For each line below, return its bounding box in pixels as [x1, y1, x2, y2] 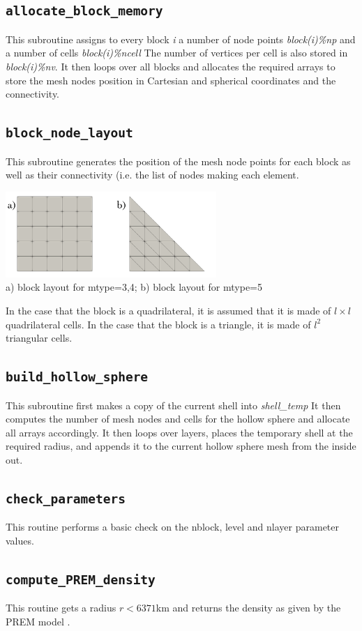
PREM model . [6, 614, 70, 628]
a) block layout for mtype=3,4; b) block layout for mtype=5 [6, 280, 262, 294]
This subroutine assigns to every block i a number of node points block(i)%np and [6, 31, 356, 46]
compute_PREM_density [6, 572, 156, 587]
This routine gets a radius [6, 600, 116, 615]
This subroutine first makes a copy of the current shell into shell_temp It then [6, 397, 341, 412]
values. [6, 533, 34, 547]
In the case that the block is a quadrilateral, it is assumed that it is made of [6, 303, 331, 318]
